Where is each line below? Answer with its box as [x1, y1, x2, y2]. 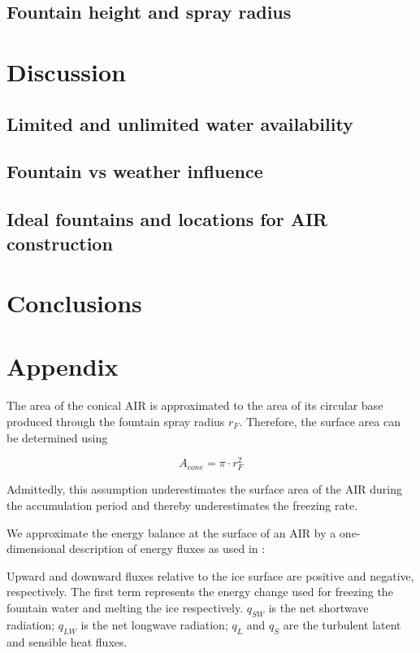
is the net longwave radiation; [80, 616, 228, 633]
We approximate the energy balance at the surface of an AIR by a [6, 524, 336, 541]
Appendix [6, 350, 119, 383]
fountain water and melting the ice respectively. [6, 599, 244, 616]
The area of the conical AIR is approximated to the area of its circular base [6, 397, 383, 414]
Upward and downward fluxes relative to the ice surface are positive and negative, [6, 567, 414, 584]
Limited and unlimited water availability [6, 111, 353, 136]
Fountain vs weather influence [6, 159, 263, 184]
